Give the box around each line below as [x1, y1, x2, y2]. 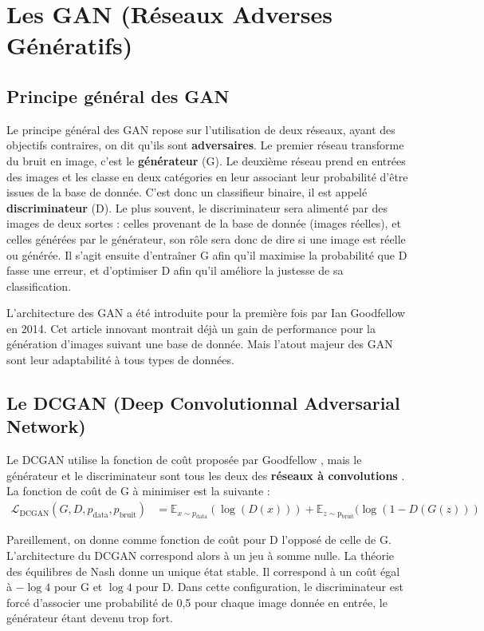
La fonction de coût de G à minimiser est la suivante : [6, 482, 270, 499]
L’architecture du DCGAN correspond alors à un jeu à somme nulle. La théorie [6, 547, 395, 564]
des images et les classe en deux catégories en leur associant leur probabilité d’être [6, 168, 408, 185]
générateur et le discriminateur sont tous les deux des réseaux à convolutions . [6, 466, 405, 483]
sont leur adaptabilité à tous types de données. [6, 351, 234, 368]
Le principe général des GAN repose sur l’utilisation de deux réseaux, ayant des [6, 121, 395, 137]
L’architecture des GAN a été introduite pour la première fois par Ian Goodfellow [6, 304, 406, 321]
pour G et [53, 578, 103, 595]
